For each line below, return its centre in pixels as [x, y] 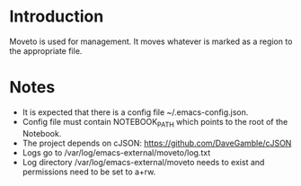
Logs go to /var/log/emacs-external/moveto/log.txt [116, 152]
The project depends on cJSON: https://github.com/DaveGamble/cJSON [157, 143]
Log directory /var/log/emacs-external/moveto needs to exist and [143, 162]
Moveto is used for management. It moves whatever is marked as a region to [151, 41]
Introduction [57, 17]
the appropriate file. [46, 50]
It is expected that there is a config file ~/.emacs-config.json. [135, 112]
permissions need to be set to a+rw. [89, 172]
